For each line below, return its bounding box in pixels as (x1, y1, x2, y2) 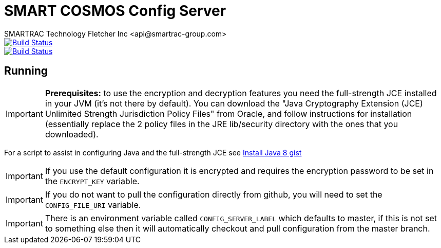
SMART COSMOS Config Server (4, 2, 226, 20)
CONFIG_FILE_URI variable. (45, 199, 141, 210)
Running (4, 64, 48, 78)
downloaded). (45, 129, 99, 139)
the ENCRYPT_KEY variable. (45, 175, 140, 186)
